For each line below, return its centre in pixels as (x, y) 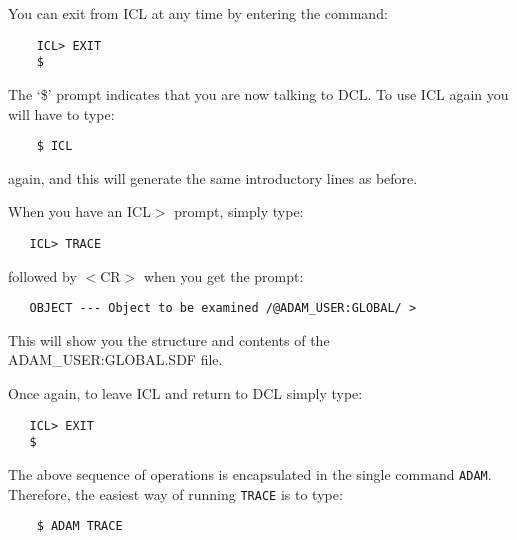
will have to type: (61, 113)
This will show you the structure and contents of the (169, 339)
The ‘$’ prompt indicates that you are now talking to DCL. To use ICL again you (258, 93)
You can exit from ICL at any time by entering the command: (198, 13)
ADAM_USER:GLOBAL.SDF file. (115, 359)
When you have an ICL (79, 211)
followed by (42, 275)
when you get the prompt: (223, 275)
